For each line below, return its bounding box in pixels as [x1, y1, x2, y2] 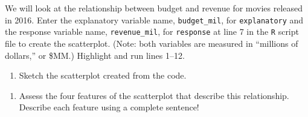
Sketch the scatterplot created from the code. [19, 69, 187, 82]
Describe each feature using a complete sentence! [19, 101, 199, 113]
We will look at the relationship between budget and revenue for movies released [5, 2, 303, 14]
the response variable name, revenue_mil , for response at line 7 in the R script [5, 25, 299, 38]
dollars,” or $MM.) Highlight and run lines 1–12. [5, 49, 185, 61]
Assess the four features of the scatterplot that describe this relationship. [19, 89, 289, 101]
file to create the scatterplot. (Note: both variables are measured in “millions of [5, 37, 298, 49]
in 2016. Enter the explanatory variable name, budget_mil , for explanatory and [5, 13, 304, 26]
